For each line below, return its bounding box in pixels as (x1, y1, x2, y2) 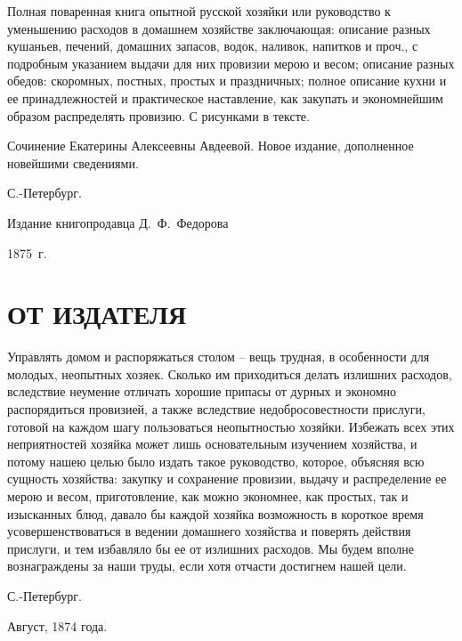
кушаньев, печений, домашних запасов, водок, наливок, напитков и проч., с (7, 37, 418, 55)
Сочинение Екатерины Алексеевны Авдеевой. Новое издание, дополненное (7, 136, 414, 155)
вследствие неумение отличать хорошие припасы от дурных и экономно (7, 382, 397, 401)
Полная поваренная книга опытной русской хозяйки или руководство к (7, 2, 391, 20)
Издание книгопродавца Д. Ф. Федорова (7, 213, 229, 231)
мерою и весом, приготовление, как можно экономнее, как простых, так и (7, 487, 409, 505)
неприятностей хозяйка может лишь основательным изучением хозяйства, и (7, 434, 417, 453)
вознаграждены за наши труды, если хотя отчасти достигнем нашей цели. (7, 556, 407, 575)
